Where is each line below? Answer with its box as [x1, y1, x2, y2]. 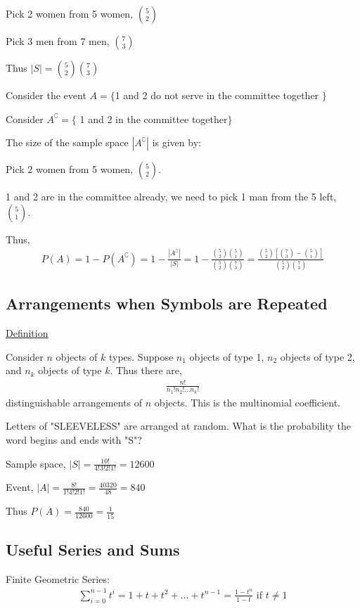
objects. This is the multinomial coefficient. [154, 395, 341, 409]
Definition [6, 326, 49, 340]
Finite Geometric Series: [6, 571, 110, 586]
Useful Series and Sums [6, 538, 180, 560]
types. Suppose [108, 349, 174, 364]
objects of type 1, [189, 349, 264, 364]
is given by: [152, 135, 201, 150]
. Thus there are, [110, 363, 182, 378]
